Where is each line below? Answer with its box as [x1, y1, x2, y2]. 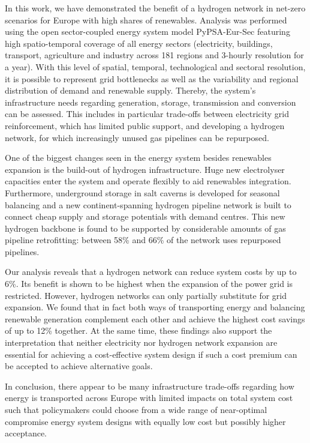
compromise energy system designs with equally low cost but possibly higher [5, 415, 286, 427]
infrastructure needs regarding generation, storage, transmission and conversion [5, 95, 296, 108]
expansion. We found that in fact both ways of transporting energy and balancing [5, 301, 305, 313]
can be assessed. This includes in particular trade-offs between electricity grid [5, 107, 289, 120]
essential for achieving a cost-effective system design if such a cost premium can [5, 348, 297, 360]
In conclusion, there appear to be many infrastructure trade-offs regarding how [5, 379, 294, 392]
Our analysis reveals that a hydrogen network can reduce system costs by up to [5, 265, 297, 278]
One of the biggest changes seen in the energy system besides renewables [5, 151, 272, 164]
